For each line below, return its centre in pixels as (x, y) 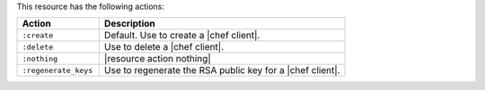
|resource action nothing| (157, 59)
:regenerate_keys (57, 70)
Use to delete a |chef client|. (164, 47)
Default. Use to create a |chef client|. (182, 36)
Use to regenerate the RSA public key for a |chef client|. (222, 70)
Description (130, 24)
